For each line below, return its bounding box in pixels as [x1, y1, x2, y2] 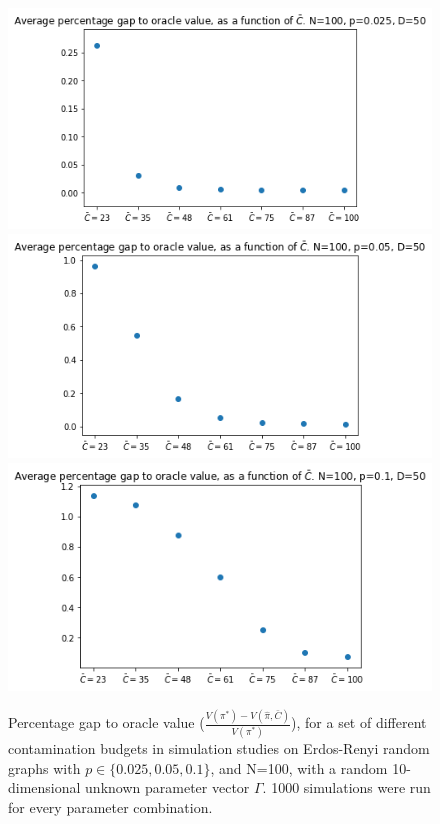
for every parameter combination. [8, 796, 213, 817]
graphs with [8, 757, 81, 778]
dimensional [8, 777, 81, 798]
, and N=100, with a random [210, 757, 388, 778]
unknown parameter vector [85, 777, 250, 798]
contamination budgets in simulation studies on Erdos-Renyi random [8, 738, 430, 759]
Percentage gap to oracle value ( [8, 712, 205, 733]
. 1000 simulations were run [262, 777, 431, 798]
